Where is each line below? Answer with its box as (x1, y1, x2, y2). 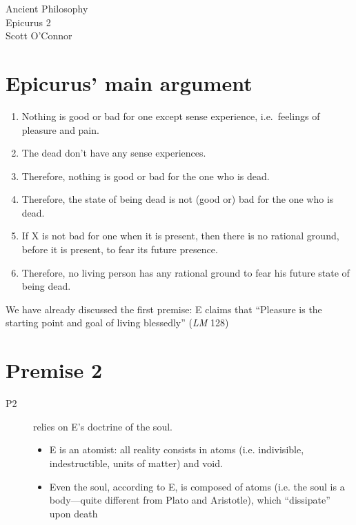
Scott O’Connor (6, 28, 72, 43)
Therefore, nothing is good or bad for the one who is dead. (21, 168, 270, 183)
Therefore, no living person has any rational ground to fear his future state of (21, 265, 350, 279)
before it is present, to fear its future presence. (21, 242, 218, 257)
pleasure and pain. (21, 122, 99, 137)
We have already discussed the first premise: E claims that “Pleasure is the (6, 301, 322, 316)
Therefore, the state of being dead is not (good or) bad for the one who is (21, 192, 334, 206)
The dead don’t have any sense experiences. (21, 146, 206, 160)
